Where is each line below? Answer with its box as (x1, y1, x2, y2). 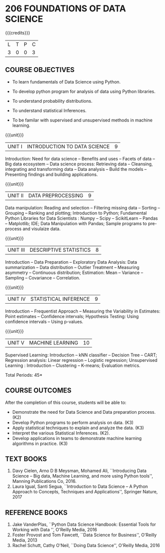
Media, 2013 (12, 537, 38, 543)
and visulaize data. (22, 226, 61, 232)
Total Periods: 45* (5, 372, 43, 378)
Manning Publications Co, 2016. (12, 478, 77, 484)
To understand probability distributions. (12, 98, 93, 104)
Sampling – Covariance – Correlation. (5, 275, 80, 280)
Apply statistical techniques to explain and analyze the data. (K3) (12, 425, 144, 431)
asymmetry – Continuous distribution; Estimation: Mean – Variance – (5, 270, 143, 276)
